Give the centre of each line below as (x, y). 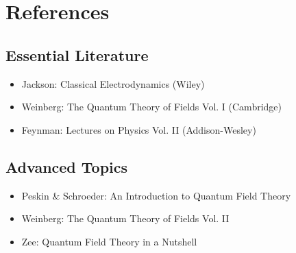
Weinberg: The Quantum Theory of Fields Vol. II (125, 218)
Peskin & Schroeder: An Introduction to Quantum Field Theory (156, 195)
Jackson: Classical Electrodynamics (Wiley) (113, 83)
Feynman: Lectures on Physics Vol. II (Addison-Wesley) (139, 129)
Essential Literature (77, 55)
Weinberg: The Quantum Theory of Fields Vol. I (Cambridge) (151, 107)
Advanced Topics (67, 166)
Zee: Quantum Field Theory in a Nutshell (109, 241)
